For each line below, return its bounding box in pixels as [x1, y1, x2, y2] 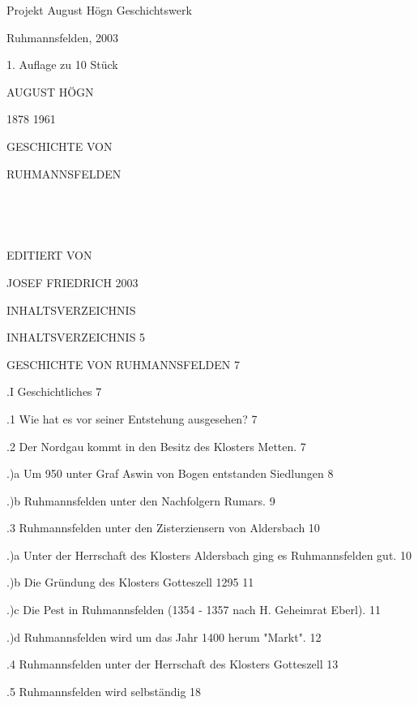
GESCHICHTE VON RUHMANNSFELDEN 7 [6, 355, 240, 372]
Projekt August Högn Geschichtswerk [6, 2, 192, 18]
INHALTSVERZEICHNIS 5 [6, 329, 146, 346]
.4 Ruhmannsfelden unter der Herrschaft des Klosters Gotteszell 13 [6, 656, 339, 673]
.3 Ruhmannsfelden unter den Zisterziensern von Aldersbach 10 [6, 519, 320, 536]
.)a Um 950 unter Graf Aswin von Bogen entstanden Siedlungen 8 [6, 465, 334, 482]
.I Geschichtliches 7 [6, 383, 102, 400]
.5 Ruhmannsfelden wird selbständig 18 [6, 682, 202, 699]
